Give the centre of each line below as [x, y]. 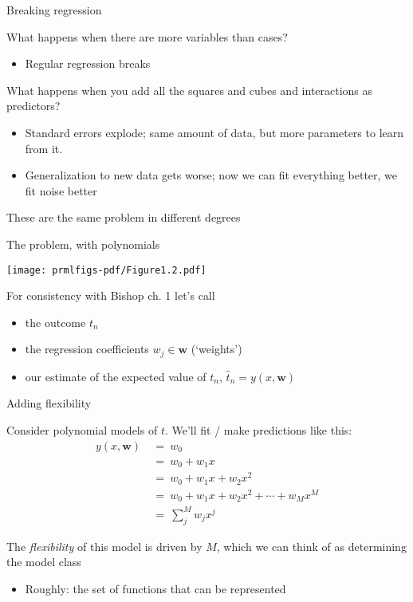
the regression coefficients [87, 349]
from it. [44, 148]
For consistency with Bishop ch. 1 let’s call [111, 295]
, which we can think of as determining [311, 546]
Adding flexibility [49, 403]
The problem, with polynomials [83, 244]
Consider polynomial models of [82, 430]
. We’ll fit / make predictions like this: [258, 430]
